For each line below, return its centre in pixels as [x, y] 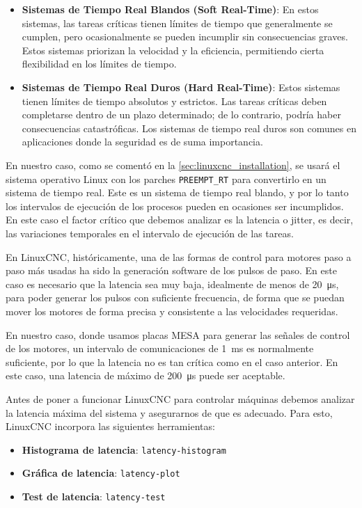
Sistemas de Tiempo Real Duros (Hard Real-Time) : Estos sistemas [181, 87]
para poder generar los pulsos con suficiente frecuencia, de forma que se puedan [175, 297]
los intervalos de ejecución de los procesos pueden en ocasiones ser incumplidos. [175, 206]
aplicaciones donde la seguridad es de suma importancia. [142, 142]
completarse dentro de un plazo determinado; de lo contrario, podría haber [181, 114]
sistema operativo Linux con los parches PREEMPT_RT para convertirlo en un [166, 178]
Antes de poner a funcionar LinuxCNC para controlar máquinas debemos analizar [180, 398]
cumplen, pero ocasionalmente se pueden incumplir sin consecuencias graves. [185, 37]
